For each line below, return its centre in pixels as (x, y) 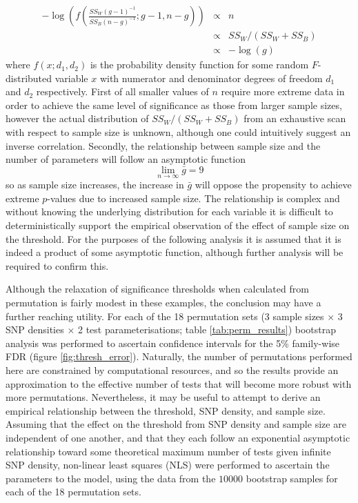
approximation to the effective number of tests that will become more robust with (179, 383)
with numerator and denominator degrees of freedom (211, 78)
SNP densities (35, 329)
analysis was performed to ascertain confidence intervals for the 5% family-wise (173, 343)
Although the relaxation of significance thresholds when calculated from (157, 289)
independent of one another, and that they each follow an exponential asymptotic (178, 437)
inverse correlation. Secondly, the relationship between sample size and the (163, 145)
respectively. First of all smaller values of (122, 91)
